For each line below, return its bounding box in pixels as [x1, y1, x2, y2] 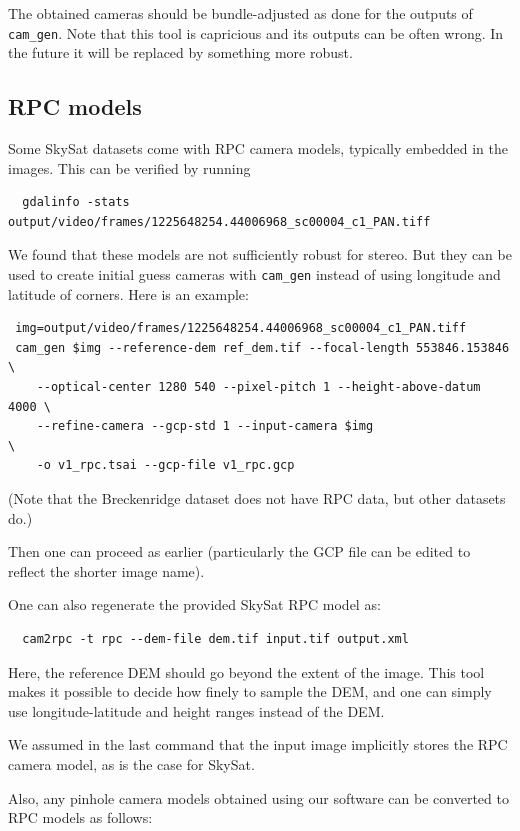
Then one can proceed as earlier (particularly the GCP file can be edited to [8, 541, 471, 562]
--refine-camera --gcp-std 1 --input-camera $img [36, 419, 374, 434]
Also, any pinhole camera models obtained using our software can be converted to [8, 787, 509, 808]
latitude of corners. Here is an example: [8, 283, 249, 304]
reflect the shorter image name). [8, 560, 205, 581]
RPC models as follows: [8, 807, 153, 828]
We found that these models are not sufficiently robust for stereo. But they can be [8, 244, 512, 265]
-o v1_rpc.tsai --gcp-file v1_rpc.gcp [36, 458, 295, 473]
